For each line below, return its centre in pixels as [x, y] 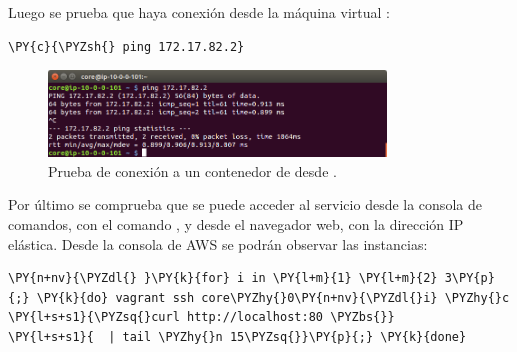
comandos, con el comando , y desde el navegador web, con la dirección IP [236, 223]
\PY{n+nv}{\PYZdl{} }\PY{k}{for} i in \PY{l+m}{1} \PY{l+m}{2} [223, 278]
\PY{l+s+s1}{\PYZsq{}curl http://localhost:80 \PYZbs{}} [201, 317]
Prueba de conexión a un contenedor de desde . [192, 170]
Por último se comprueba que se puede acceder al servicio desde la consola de [245, 204]
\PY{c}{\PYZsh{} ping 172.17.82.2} [126, 46]
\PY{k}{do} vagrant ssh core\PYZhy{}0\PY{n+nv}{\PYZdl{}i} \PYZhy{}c [273, 297]
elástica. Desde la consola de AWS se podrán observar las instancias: [218, 243]
